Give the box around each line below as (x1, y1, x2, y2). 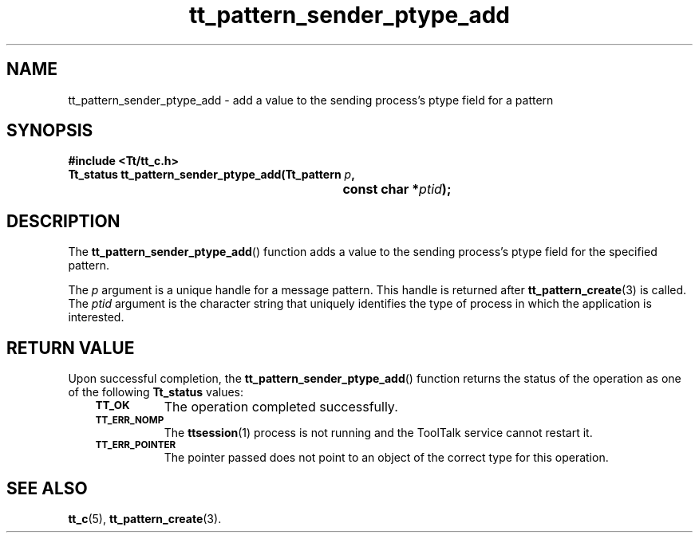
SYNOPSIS (6, 120, 93, 141)
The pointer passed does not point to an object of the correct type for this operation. (164, 450, 609, 465)
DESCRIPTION (6, 210, 120, 231)
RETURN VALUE (6, 337, 135, 358)
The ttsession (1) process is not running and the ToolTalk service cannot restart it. (164, 426, 593, 440)
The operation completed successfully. (164, 399, 398, 415)
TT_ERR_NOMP (95, 415, 164, 427)
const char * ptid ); (342, 181, 452, 198)
